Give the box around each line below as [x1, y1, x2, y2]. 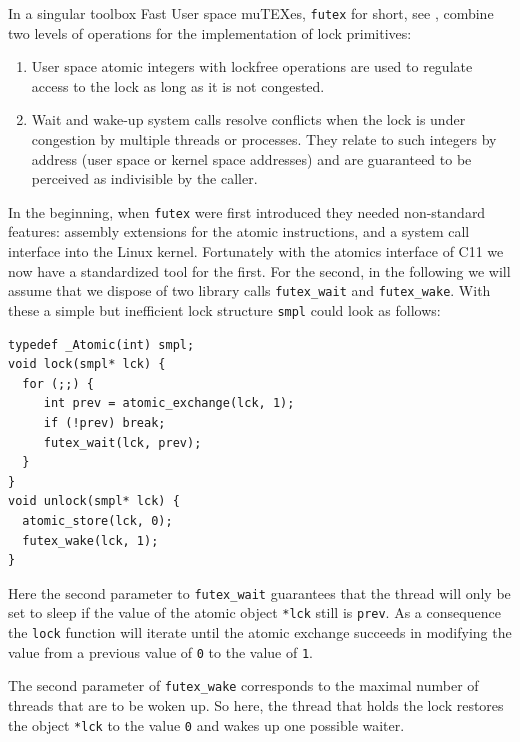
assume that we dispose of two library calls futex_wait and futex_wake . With [8, 280, 491, 301]
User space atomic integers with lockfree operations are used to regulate [31, 56, 473, 77]
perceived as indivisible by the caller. [31, 168, 258, 189]
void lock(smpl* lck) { [8, 357, 166, 372]
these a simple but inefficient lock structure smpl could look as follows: [8, 299, 441, 320]
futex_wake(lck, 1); [22, 533, 159, 548]
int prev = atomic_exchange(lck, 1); [43, 396, 295, 411]
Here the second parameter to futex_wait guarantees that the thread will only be [8, 582, 511, 603]
